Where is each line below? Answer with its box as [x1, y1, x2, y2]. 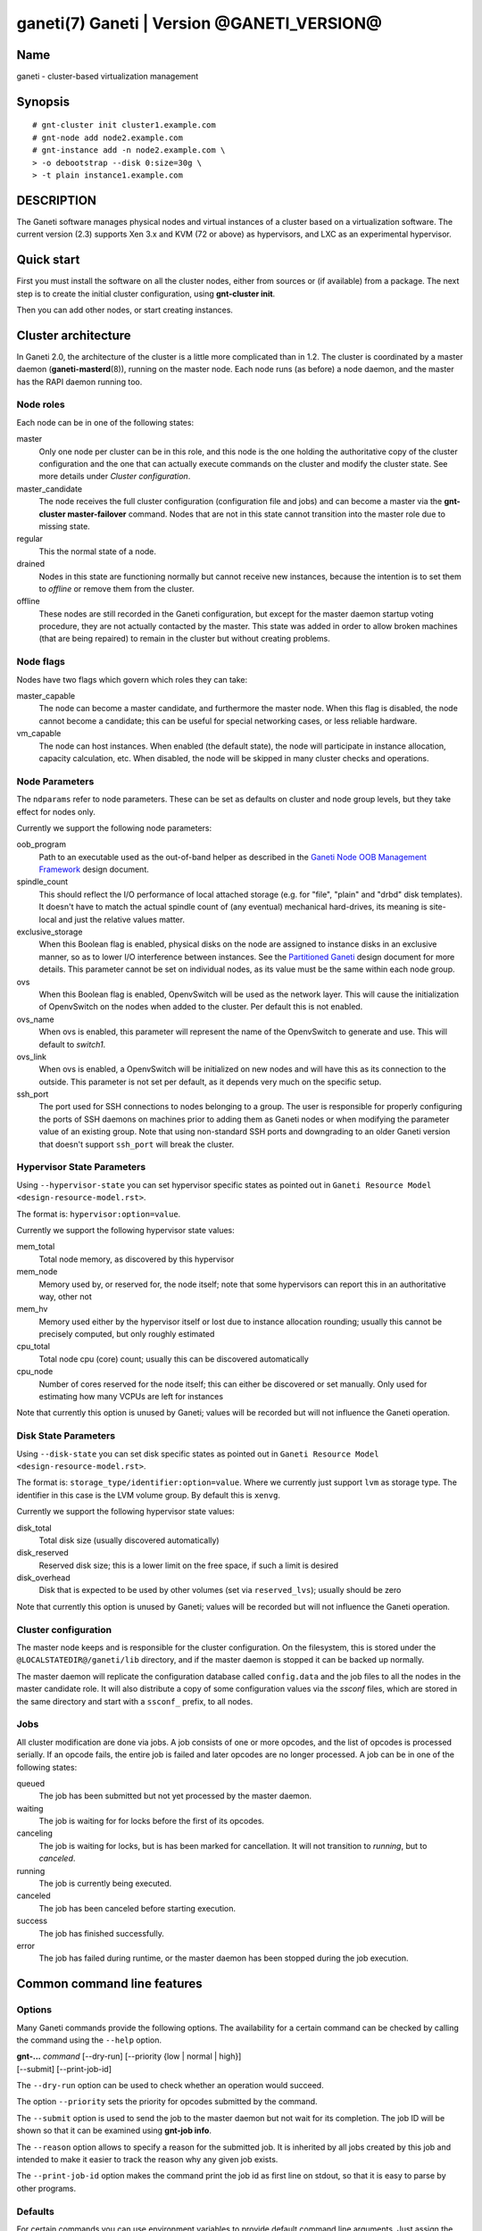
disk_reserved [16, 1547, 69, 1558]
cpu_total [16, 1341, 51, 1352]
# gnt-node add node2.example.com [32, 132, 183, 143]
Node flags [16, 656, 66, 668]
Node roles [16, 398, 66, 411]
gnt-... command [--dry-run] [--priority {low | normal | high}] [16, 2051, 242, 2061]
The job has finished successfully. [38, 1928, 164, 1938]
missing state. [38, 520, 91, 531]
